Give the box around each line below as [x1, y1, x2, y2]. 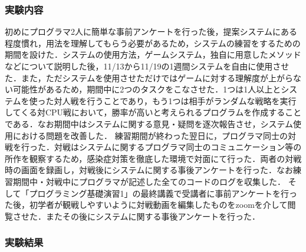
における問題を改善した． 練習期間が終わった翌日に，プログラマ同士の [12, 129, 288, 141]
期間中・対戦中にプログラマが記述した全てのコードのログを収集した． [12, 175, 285, 187]
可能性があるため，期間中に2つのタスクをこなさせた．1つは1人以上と [12, 83, 281, 95]
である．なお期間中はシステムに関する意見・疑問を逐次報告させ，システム [5, 117, 294, 130]
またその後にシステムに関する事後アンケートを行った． [45, 210, 261, 222]
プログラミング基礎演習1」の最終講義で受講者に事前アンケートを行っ [29, 187, 298, 199]
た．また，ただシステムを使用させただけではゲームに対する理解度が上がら [5, 71, 293, 84]
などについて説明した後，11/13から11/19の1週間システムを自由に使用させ [5, 60, 289, 72]
